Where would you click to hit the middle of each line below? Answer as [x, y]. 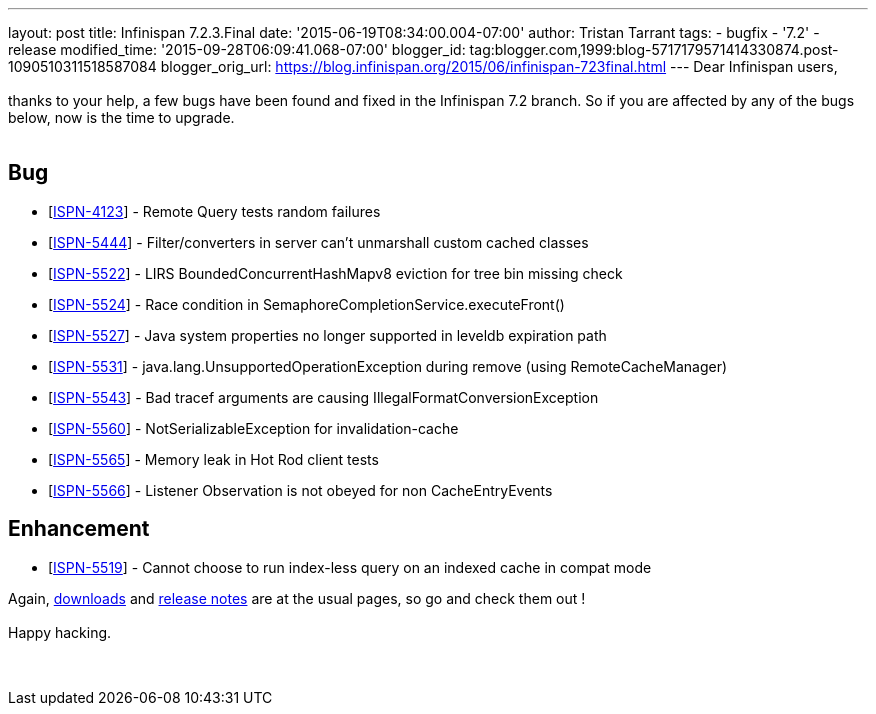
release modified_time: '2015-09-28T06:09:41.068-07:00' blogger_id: [237, 49]
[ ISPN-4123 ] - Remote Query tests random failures [214, 211]
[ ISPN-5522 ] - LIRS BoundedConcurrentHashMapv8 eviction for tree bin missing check [335, 273]
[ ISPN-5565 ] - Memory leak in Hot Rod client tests [213, 459]
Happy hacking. [60, 632]
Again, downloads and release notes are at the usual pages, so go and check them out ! [297, 598]
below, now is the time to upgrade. [121, 117]
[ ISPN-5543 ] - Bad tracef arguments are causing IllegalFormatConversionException [323, 397]
